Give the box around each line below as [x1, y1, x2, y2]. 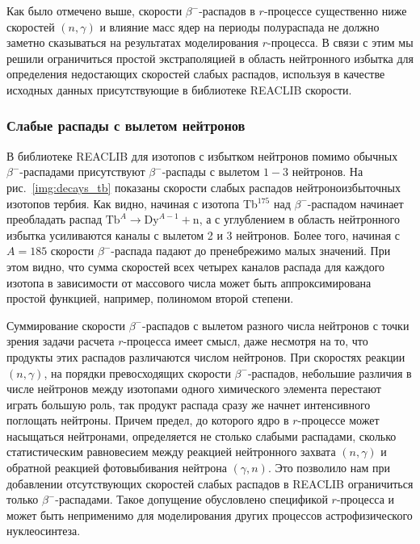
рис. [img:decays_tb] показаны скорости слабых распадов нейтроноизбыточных [6, 178, 401, 195]
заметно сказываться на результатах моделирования [6, 34, 258, 51]
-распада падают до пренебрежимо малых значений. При [111, 242, 391, 259]
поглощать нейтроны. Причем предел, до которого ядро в [6, 412, 289, 429]
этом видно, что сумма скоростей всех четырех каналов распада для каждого [6, 257, 385, 274]
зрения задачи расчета [6, 333, 115, 349]
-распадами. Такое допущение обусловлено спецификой [55, 491, 328, 508]
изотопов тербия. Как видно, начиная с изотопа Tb [6, 195, 258, 211]
